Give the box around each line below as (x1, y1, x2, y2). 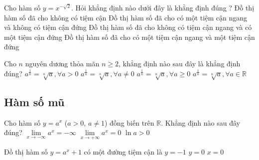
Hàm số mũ (4, 94, 65, 109)
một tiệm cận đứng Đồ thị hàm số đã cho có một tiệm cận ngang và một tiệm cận (4, 31, 255, 42)
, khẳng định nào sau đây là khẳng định (118, 58, 241, 68)
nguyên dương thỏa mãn (25, 58, 100, 68)
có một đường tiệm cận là (84, 147, 162, 157)
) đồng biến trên (104, 117, 154, 128)
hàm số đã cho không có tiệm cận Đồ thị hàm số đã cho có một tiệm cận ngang (4, 12, 247, 22)
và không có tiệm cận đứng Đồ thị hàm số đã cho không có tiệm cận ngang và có (4, 22, 252, 32)
